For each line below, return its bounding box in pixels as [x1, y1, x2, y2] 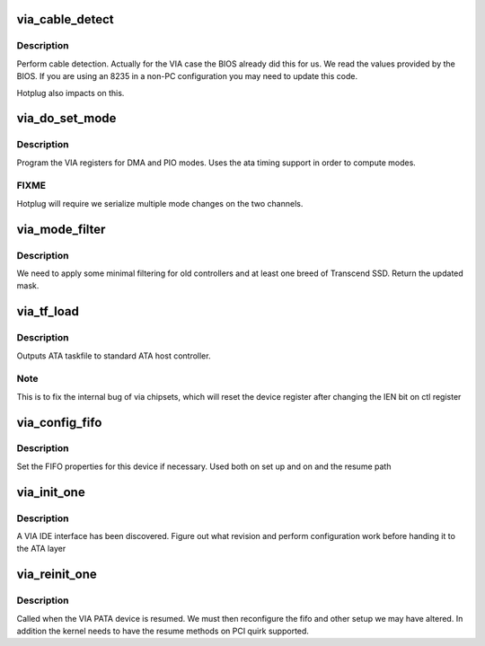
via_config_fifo [16, 414, 102, 430]
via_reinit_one [16, 567, 98, 582]
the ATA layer [16, 544, 66, 554]
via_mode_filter [16, 221, 106, 237]
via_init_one [16, 484, 85, 500]
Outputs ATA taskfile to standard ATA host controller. [16, 350, 211, 361]
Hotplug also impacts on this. [16, 87, 125, 98]
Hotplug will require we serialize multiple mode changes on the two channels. [16, 198, 304, 208]
